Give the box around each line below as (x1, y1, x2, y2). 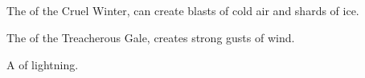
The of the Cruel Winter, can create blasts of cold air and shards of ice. (6, 2, 359, 19)
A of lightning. (6, 56, 79, 72)
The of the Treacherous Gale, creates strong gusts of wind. (6, 29, 295, 45)
